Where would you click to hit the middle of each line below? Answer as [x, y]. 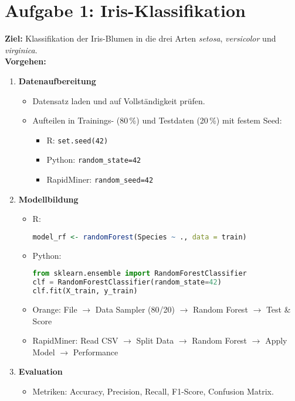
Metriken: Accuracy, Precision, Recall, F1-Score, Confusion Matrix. [153, 391]
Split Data [155, 340]
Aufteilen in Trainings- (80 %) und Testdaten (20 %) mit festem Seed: [157, 120]
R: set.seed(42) [77, 140]
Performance [96, 352]
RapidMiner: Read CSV [75, 340]
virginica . [21, 49]
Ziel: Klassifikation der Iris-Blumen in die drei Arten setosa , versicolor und [140, 38]
